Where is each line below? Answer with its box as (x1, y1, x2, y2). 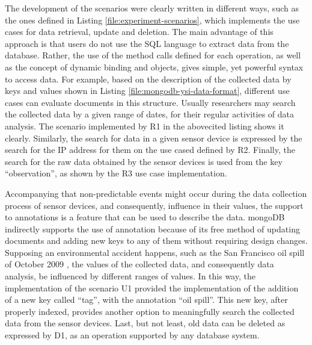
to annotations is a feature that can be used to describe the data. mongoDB (5, 211, 285, 223)
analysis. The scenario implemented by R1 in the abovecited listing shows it (5, 119, 284, 132)
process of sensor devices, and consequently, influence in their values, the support (5, 199, 304, 211)
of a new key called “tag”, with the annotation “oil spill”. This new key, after (5, 293, 288, 306)
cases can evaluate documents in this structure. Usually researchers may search (5, 96, 296, 108)
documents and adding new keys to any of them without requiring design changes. (5, 234, 308, 247)
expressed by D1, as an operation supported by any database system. (5, 329, 260, 341)
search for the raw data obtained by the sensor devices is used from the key (5, 155, 283, 167)
